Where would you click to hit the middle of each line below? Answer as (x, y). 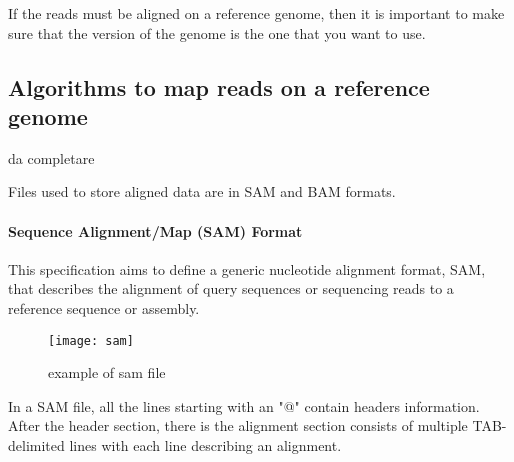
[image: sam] (91, 340)
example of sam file (107, 372)
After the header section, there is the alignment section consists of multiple (238, 425)
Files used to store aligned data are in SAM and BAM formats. (202, 191)
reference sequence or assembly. (104, 307)
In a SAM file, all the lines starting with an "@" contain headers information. (244, 405)
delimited (36, 444)
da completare (51, 157)
